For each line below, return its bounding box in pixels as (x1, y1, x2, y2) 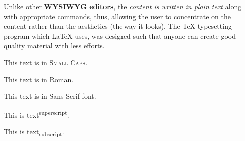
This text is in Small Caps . (4, 57, 88, 67)
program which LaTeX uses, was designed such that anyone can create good (4, 30, 236, 41)
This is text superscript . (4, 108, 69, 120)
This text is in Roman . (4, 74, 74, 84)
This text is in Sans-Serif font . (4, 91, 96, 101)
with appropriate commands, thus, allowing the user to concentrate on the (4, 11, 231, 21)
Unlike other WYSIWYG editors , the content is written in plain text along (4, 1, 242, 11)
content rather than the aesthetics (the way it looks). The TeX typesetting (4, 21, 232, 31)
